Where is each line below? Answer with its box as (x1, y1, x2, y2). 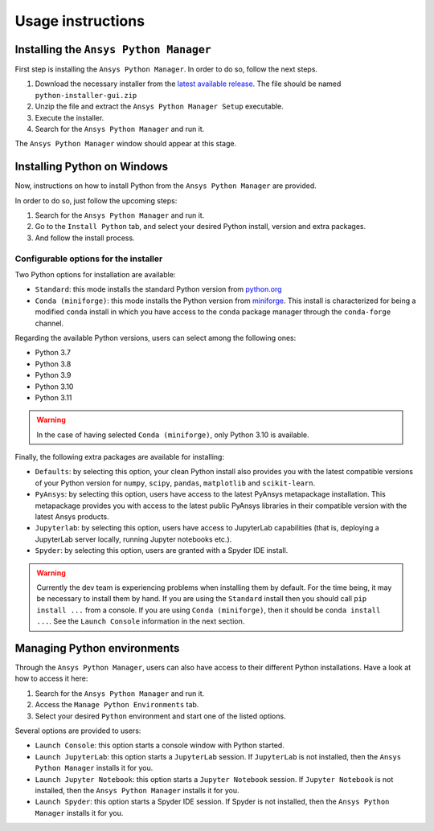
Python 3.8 (35, 358, 72, 369)
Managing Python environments (14, 641, 180, 655)
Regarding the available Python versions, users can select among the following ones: (14, 333, 297, 342)
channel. (35, 318, 64, 328)
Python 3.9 (35, 370, 72, 380)
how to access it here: (14, 673, 88, 683)
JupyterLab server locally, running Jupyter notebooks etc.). (35, 534, 232, 544)
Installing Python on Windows (14, 160, 169, 174)
